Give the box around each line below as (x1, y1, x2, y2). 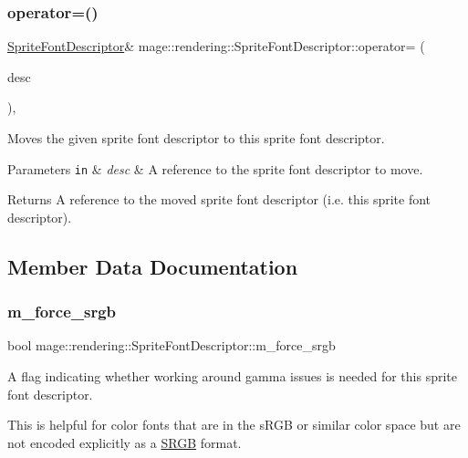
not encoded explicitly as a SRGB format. (7, 432, 242, 452)
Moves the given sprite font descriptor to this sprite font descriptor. (7, 129, 385, 147)
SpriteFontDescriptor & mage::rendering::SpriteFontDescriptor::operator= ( (7, 36, 425, 56)
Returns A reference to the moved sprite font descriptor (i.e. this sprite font (7, 190, 432, 209)
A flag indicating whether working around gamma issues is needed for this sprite (7, 367, 457, 386)
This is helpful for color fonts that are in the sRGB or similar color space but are (7, 415, 461, 434)
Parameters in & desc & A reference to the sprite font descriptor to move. (7, 159, 423, 178)
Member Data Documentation (7, 252, 298, 280)
